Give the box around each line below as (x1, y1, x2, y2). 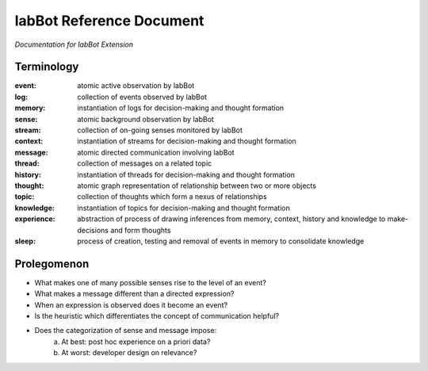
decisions (77, 225, 109, 235)
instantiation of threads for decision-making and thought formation (77, 170, 296, 179)
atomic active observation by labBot (77, 81, 195, 90)
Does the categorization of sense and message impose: (34, 326, 217, 335)
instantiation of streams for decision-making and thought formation (77, 136, 296, 146)
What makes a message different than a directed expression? (34, 289, 235, 299)
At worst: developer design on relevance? (61, 348, 197, 358)
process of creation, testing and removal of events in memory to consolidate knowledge (77, 236, 365, 246)
